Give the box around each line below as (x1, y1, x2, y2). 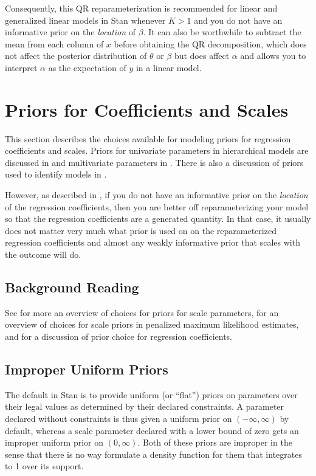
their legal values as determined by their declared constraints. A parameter (5, 400, 284, 413)
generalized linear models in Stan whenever (5, 13, 166, 26)
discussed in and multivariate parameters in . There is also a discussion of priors (5, 156, 304, 168)
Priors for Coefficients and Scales (5, 97, 289, 122)
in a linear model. (136, 61, 202, 74)
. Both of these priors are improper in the (137, 436, 292, 449)
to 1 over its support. (5, 460, 84, 472)
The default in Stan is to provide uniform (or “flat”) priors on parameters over (5, 388, 298, 401)
